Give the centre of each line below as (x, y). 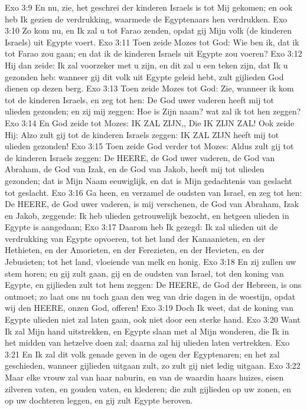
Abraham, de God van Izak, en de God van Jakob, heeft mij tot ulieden (135, 169)
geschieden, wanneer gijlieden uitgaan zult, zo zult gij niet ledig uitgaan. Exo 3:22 (153, 365)
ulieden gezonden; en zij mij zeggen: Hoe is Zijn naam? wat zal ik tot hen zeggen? (153, 111)
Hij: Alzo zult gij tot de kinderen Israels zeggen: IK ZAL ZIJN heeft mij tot (142, 134)
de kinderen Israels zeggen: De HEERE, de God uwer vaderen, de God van (140, 157)
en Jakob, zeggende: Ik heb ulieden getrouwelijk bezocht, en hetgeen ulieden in (147, 215)
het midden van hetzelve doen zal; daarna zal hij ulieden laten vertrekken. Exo (147, 342)
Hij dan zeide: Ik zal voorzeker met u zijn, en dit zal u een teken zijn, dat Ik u (146, 65)
